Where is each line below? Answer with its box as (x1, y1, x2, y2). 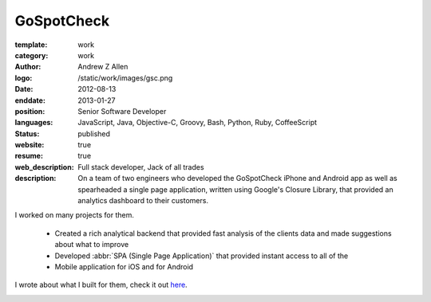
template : (14, 40, 48, 49)
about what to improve (54, 240, 129, 249)
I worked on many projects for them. (14, 210, 135, 220)
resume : (14, 151, 44, 161)
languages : (14, 118, 53, 127)
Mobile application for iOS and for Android (54, 261, 194, 271)
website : (14, 140, 45, 150)
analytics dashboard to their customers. (77, 196, 209, 206)
